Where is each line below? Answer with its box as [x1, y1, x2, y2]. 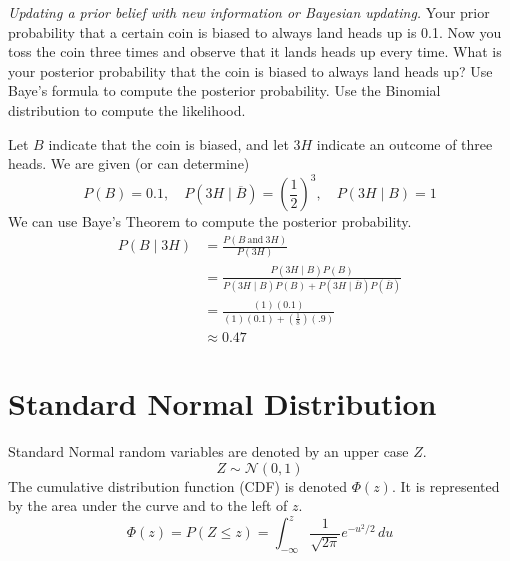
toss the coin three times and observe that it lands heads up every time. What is [8, 41, 502, 62]
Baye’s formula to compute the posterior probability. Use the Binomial [8, 80, 441, 101]
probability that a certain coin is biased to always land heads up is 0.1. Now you [8, 21, 502, 42]
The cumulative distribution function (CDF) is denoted [8, 475, 347, 496]
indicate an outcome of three [316, 133, 493, 154]
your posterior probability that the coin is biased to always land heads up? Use [8, 60, 493, 81]
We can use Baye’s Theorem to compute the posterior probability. [8, 211, 412, 232]
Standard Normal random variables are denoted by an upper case [8, 440, 409, 461]
